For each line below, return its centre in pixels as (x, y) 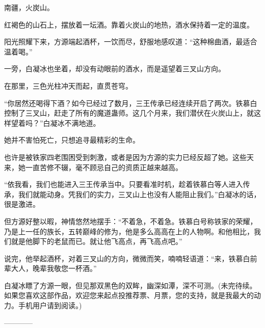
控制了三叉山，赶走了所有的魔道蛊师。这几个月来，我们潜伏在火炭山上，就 (129, 113)
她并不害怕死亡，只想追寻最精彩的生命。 (72, 140)
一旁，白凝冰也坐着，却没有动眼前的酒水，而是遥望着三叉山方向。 (115, 69)
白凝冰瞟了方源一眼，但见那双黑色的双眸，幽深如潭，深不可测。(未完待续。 (130, 285)
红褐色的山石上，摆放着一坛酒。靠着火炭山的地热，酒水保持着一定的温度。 (129, 24)
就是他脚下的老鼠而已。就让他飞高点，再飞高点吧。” (97, 241)
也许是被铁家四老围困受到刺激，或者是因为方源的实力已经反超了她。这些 (125, 157)
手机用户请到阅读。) (50, 305)
